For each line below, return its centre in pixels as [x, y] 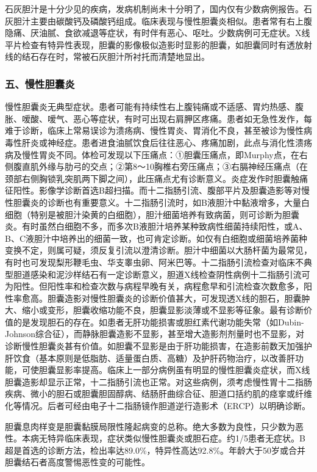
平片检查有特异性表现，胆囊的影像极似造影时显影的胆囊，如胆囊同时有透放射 [158, 44]
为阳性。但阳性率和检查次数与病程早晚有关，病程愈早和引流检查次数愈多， [154, 286]
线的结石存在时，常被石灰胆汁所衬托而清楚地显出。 [107, 56]
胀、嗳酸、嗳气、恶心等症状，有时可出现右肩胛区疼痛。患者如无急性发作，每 [158, 118]
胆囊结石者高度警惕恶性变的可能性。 [77, 462]
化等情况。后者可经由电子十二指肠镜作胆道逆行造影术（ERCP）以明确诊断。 [158, 406]
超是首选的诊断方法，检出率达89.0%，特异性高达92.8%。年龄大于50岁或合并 [155, 450]
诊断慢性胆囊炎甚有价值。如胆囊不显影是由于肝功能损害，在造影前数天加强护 [158, 346]
